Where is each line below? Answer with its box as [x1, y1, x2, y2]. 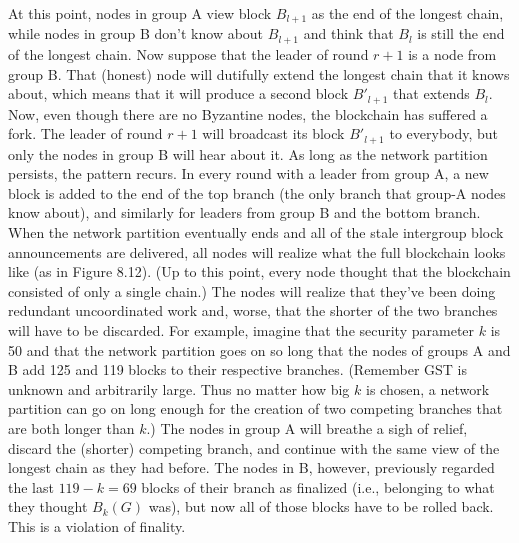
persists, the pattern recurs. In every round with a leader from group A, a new [8, 163, 489, 184]
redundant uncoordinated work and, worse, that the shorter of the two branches [8, 300, 498, 321]
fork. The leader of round [8, 123, 163, 144]
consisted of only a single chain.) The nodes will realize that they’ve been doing [8, 280, 496, 301]
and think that [303, 23, 394, 44]
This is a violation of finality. [8, 515, 186, 536]
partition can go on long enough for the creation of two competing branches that [8, 398, 503, 419]
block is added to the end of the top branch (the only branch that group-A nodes [8, 182, 506, 203]
